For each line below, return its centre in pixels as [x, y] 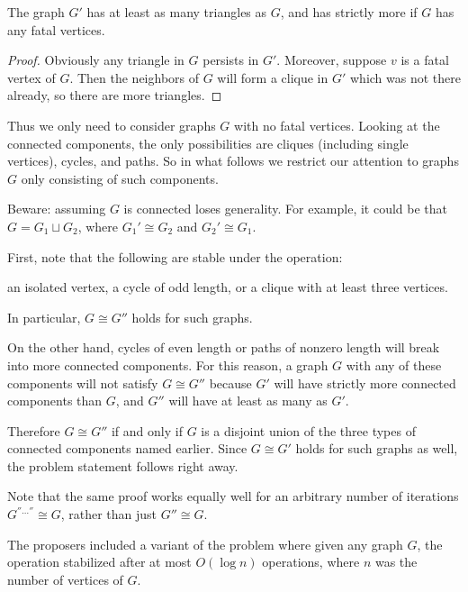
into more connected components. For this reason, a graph [168, 364]
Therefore [34, 430]
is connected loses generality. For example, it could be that [286, 209]
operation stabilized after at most [99, 562]
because [230, 383]
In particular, [44, 317]
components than [55, 401]
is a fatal [425, 60]
